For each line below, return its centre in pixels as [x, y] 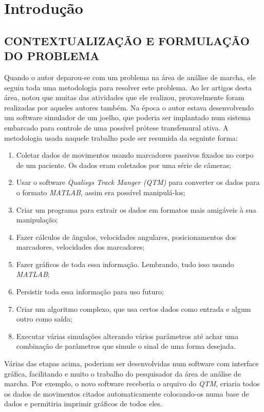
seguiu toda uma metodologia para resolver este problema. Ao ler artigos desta [128, 87]
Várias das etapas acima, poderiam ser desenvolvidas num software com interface [131, 363]
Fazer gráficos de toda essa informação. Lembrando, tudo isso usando [125, 264]
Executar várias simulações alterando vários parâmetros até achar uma [127, 336]
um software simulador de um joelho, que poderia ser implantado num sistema [128, 117]
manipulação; [37, 220]
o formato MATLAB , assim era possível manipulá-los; [101, 192]
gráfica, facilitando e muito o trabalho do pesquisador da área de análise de [122, 373]
